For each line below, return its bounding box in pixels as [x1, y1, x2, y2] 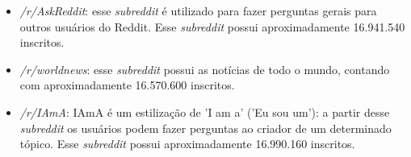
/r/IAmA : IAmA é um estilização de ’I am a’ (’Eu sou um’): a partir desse [19, 103, 390, 120]
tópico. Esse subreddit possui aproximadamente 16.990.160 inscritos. [19, 135, 355, 152]
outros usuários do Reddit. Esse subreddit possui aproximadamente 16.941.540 [19, 18, 405, 35]
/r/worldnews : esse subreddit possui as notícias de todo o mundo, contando [19, 60, 390, 77]
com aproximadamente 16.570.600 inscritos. [19, 76, 235, 93]
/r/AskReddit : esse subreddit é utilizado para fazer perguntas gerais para [19, 2, 377, 19]
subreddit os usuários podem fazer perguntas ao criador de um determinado [19, 119, 392, 136]
